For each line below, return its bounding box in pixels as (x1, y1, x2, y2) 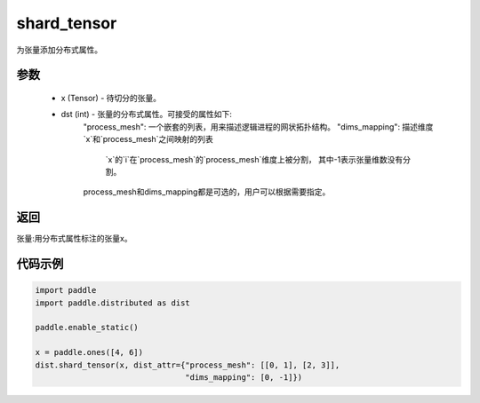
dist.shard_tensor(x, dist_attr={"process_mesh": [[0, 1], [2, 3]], (35, 360, 340, 370)
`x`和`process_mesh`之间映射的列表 (83, 134, 213, 145)
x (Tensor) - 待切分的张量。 (60, 92, 162, 103)
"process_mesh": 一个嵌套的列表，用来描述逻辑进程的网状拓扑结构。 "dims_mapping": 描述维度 (83, 121, 434, 132)
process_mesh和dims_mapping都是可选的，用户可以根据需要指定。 (83, 186, 331, 197)
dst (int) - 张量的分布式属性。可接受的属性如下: (60, 109, 233, 120)
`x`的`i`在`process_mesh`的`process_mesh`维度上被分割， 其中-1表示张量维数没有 (105, 154, 404, 164)
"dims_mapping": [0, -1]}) (185, 372, 303, 382)
